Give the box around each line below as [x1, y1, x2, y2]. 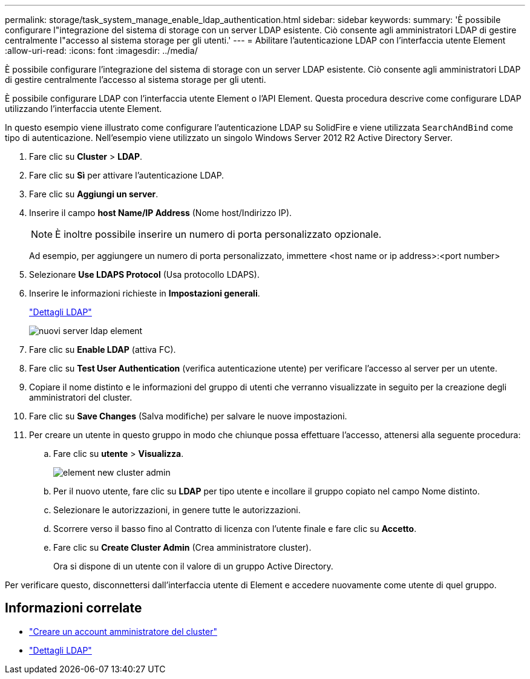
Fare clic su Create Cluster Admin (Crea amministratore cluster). [53, 542, 312, 553]
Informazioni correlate [5, 600, 142, 616]
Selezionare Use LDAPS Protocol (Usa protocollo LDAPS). [29, 269, 260, 280]
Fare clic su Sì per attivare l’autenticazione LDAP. [29, 170, 224, 180]
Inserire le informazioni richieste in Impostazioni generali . [29, 288, 260, 298]
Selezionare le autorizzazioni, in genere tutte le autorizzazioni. [53, 505, 301, 515]
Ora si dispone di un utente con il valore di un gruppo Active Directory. [53, 561, 333, 571]
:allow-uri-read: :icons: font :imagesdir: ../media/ [5, 45, 198, 56]
